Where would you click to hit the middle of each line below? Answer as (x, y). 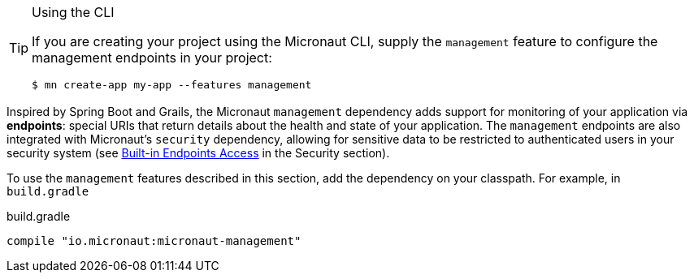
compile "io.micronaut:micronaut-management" (154, 241)
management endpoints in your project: (152, 58)
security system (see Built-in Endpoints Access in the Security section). (198, 153)
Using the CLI (73, 12)
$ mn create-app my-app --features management (172, 85)
